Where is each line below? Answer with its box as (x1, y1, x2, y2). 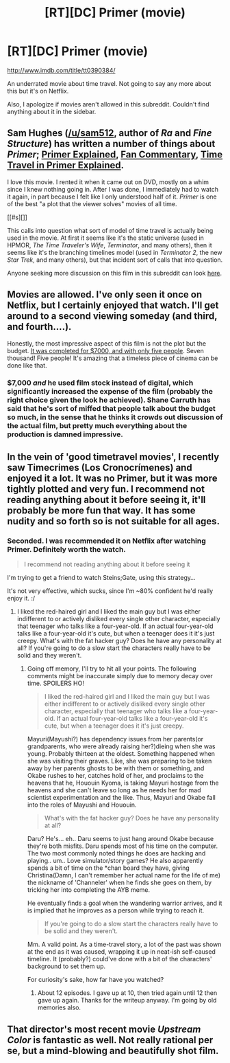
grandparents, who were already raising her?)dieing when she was (27, 742, 216, 750)
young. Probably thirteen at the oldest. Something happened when (27, 750, 216, 758)
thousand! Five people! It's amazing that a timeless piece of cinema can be (7, 354, 218, 362)
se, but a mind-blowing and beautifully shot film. (7, 1044, 219, 1056)
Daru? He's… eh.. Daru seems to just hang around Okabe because (27, 835, 214, 843)
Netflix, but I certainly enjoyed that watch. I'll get (7, 300, 219, 311)
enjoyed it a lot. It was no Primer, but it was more (7, 472, 218, 484)
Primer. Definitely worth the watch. (7, 544, 127, 554)
